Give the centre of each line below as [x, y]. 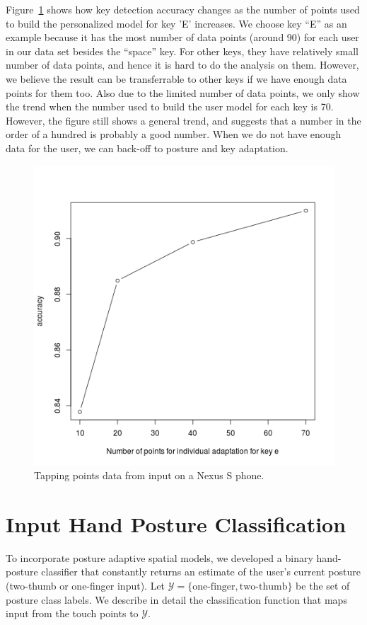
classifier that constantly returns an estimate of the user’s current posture [201, 572]
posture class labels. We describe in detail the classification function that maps [176, 599]
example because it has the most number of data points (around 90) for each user [182, 37]
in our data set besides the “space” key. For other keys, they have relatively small [182, 51]
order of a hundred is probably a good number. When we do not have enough [174, 134]
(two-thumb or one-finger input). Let [86, 586]
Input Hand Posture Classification [176, 523]
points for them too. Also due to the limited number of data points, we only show [183, 92]
